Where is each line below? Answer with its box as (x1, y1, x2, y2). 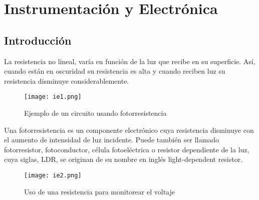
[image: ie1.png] (24, 93, 82, 101)
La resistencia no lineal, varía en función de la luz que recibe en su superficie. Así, (4, 56, 255, 66)
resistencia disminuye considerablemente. (4, 75, 129, 86)
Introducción (4, 32, 72, 48)
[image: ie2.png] (24, 171, 82, 179)
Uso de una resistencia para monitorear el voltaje (24, 186, 175, 196)
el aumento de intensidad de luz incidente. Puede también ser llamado (4, 134, 219, 145)
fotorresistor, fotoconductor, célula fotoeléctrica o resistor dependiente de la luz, (4, 144, 249, 154)
